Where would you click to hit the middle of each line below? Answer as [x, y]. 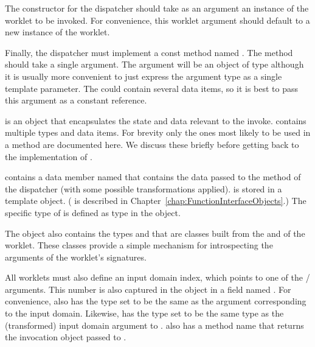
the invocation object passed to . [66, 337]
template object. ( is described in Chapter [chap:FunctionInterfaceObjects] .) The [156, 201]
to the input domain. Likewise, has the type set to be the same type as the [144, 313]
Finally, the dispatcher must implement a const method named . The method [149, 52]
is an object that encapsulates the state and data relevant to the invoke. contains [156, 120]
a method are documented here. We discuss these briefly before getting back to [152, 144]
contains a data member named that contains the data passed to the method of [153, 177]
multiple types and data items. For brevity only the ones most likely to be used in [158, 132]
